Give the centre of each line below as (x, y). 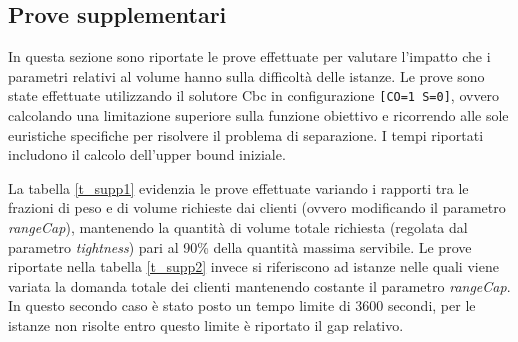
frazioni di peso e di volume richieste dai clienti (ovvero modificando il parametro (257, 207)
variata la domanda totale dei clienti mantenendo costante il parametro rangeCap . (259, 285)
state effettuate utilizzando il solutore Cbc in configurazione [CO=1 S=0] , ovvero (254, 95)
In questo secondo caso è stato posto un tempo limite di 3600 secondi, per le (242, 305)
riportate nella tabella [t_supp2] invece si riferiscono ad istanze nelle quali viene (253, 266)
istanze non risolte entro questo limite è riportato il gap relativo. (206, 324)
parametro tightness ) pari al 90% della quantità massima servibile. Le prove (240, 246)
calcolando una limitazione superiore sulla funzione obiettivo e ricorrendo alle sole (258, 115)
